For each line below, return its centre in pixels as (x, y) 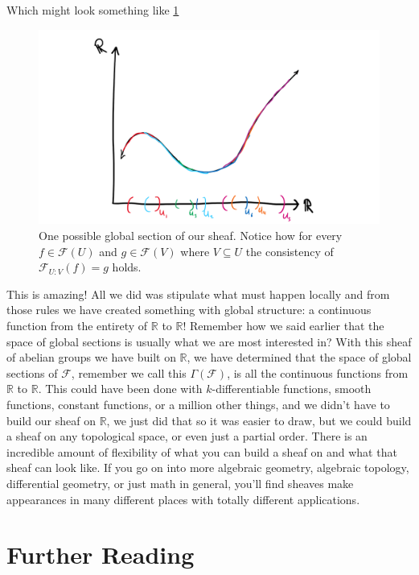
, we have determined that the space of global (299, 357)
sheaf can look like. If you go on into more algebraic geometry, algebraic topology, (208, 467)
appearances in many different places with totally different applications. (183, 499)
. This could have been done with (120, 389)
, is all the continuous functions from (318, 372)
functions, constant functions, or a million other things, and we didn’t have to (198, 404)
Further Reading (101, 554)
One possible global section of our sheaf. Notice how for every (191, 235)
